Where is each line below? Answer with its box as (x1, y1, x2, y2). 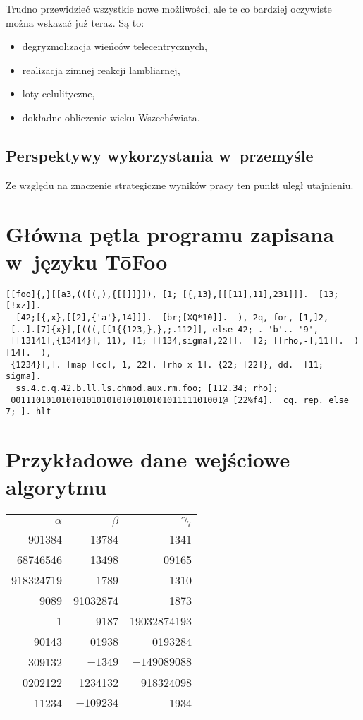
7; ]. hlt (6, 407, 51, 417)
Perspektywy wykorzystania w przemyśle (6, 144, 314, 166)
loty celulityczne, (22, 86, 95, 101)
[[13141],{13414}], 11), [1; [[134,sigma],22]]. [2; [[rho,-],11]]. (11, 336, 344, 347)
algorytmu (6, 472, 107, 501)
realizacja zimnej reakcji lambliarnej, (22, 62, 180, 77)
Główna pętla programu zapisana (6, 219, 334, 248)
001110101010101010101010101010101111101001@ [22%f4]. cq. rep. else (11, 395, 349, 405)
